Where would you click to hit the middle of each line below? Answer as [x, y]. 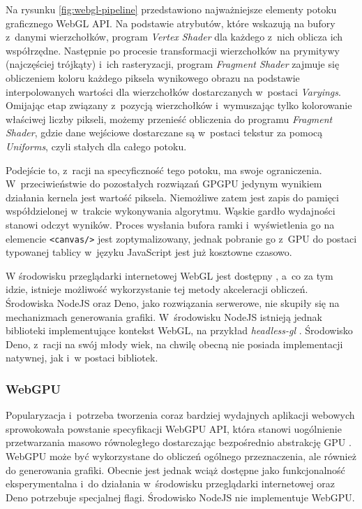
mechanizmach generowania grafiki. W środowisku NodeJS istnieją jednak [164, 316]
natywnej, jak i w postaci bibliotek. [82, 358]
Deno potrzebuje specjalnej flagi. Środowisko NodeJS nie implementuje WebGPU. [180, 497]
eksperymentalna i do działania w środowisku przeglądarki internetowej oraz [170, 483]
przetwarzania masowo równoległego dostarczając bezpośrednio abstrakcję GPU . [179, 442]
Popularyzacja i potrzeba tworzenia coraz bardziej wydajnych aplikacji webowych [180, 415]
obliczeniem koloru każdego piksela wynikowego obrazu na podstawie [153, 77]
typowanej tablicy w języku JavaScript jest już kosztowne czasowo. [149, 252]
